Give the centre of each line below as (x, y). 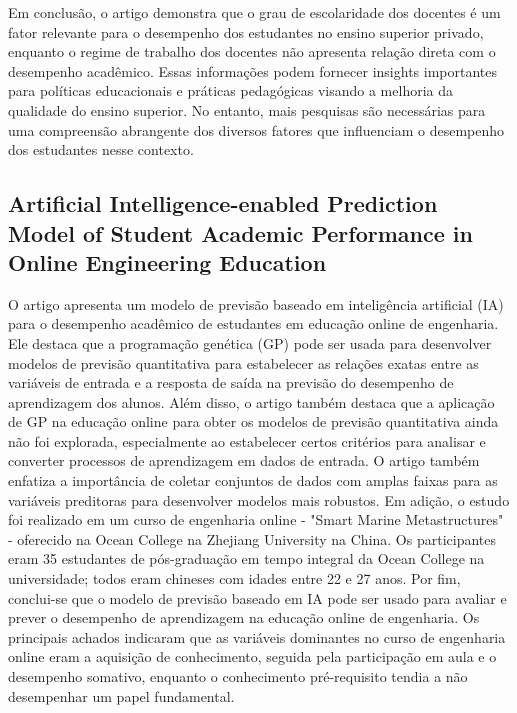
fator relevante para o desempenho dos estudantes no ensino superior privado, (246, 31)
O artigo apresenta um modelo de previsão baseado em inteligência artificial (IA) (256, 303)
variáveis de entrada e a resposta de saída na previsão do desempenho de (231, 382)
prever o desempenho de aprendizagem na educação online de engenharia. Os (244, 617)
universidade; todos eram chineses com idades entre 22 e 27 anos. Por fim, (234, 578)
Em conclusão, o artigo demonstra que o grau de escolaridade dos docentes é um (254, 12)
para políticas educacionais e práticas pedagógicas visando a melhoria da (231, 90)
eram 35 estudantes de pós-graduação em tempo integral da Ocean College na (246, 558)
